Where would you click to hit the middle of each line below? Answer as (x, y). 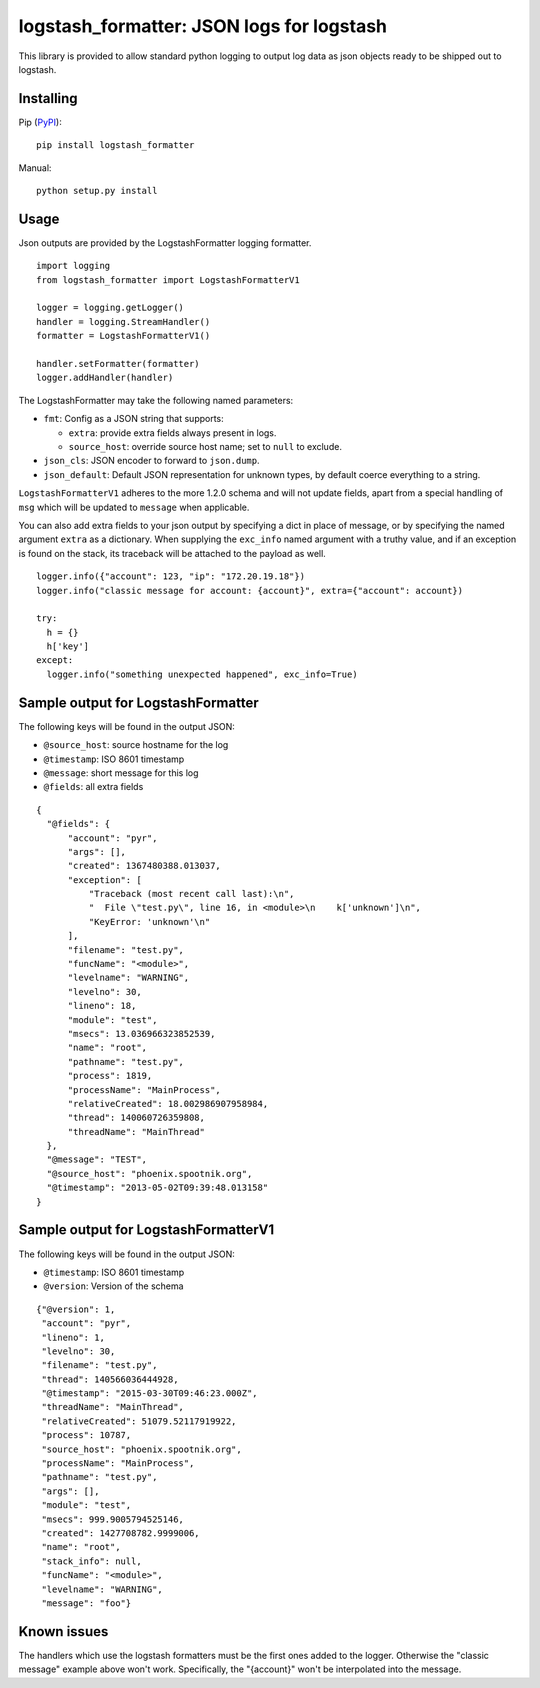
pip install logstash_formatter (115, 145)
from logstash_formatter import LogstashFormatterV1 (168, 279)
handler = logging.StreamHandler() (123, 321)
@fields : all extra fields (93, 787)
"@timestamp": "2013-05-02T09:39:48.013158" (157, 1188)
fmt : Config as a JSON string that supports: (133, 419)
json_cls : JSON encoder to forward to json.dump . (151, 461)
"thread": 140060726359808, (136, 1118)
